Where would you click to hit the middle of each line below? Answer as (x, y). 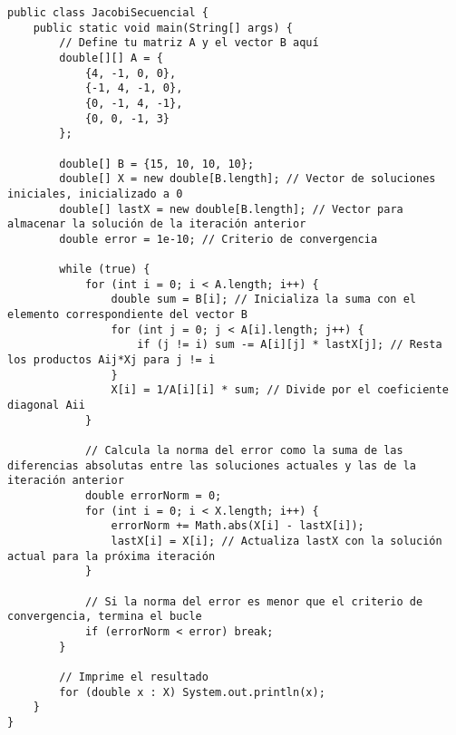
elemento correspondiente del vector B (127, 315)
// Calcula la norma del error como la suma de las (244, 451)
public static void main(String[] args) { (163, 28)
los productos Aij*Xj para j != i (112, 360)
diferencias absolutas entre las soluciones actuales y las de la (212, 465)
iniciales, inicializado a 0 (95, 193)
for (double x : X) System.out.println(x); (192, 692)
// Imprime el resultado (134, 677)
